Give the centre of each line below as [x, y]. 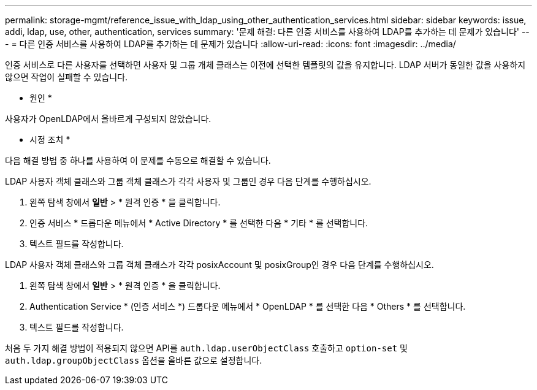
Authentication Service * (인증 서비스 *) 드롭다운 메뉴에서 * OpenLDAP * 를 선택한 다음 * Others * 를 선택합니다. [248, 306]
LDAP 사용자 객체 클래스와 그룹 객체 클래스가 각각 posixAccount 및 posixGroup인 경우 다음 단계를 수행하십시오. [219, 265]
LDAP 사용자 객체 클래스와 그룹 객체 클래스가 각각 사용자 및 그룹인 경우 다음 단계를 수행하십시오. [188, 181]
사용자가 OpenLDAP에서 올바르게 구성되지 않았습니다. [108, 119]
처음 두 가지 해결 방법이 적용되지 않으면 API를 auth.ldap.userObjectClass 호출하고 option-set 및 [206, 348]
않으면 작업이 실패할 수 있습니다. [67, 77]
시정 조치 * [50, 140]
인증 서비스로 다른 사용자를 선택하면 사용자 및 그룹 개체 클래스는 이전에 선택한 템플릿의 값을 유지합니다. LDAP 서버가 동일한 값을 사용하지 [265, 65]
